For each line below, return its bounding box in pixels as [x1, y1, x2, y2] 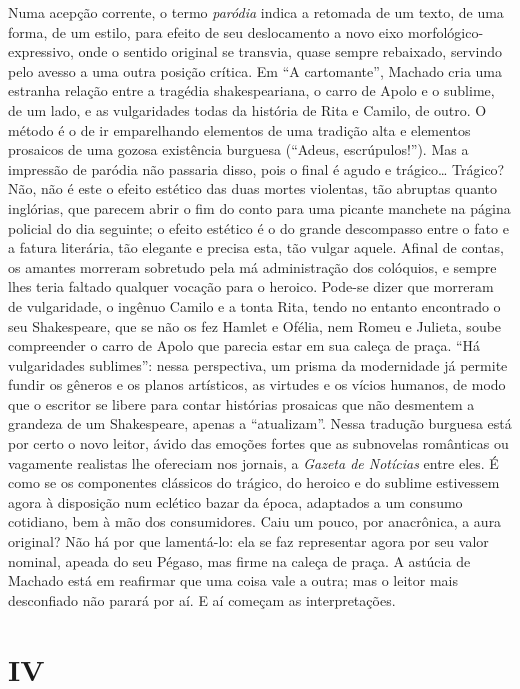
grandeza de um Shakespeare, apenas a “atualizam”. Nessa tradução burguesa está [8, 413, 512, 434]
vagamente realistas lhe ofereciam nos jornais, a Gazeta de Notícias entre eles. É [8, 452, 499, 473]
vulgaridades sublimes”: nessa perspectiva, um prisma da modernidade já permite [8, 354, 508, 375]
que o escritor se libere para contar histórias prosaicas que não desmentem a [8, 393, 475, 414]
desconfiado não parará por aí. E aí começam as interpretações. [8, 589, 396, 610]
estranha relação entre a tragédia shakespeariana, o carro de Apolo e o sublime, [8, 80, 495, 101]
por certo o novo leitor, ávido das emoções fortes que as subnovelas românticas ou [8, 433, 509, 454]
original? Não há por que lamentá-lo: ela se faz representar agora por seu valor [8, 531, 489, 552]
